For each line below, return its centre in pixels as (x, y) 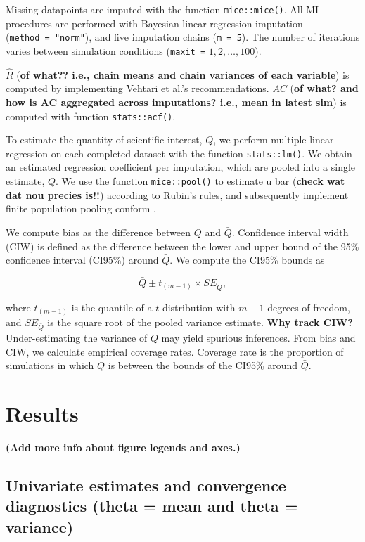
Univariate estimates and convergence (146, 485)
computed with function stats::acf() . (91, 116)
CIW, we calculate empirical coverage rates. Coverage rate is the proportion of (175, 351)
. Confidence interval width (290, 232)
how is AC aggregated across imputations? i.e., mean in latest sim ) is (176, 102)
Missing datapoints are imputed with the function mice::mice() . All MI (162, 9)
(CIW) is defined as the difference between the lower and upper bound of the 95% (182, 246)
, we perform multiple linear (274, 140)
